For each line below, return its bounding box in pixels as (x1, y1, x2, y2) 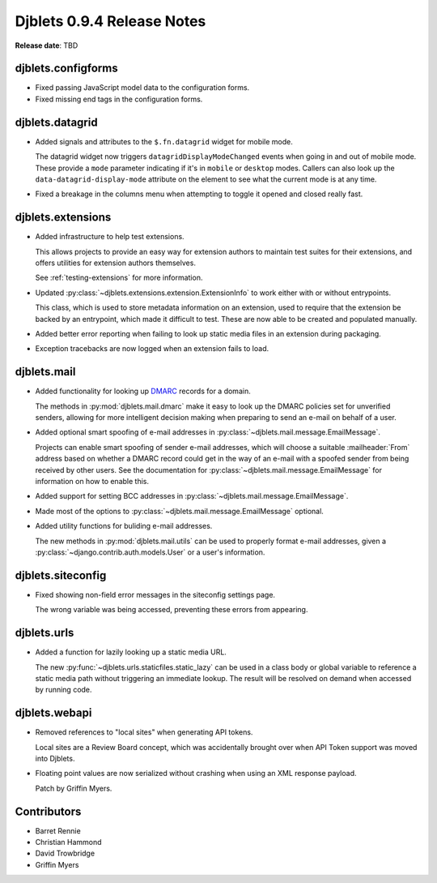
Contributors (15, 804, 82, 818)
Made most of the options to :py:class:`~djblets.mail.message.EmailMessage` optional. (35, 506, 324, 516)
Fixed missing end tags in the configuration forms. (35, 94, 203, 104)
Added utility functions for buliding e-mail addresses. (35, 521, 213, 531)
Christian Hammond (35, 838, 102, 847)
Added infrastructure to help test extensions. (35, 232, 185, 242)
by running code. (35, 685, 92, 695)
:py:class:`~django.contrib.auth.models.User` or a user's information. (35, 547, 265, 557)
